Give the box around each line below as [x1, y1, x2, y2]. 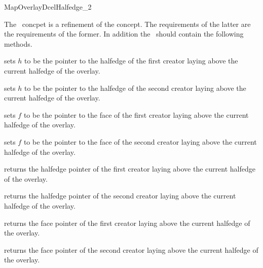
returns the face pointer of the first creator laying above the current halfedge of [4, 217, 250, 228]
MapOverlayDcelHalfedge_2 [4, 2, 92, 12]
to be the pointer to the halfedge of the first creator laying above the [24, 55, 238, 66]
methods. [4, 38, 32, 49]
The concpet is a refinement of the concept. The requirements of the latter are [4, 18, 251, 29]
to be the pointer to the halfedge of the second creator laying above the [24, 82, 246, 93]
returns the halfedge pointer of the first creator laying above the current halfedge [4, 163, 255, 174]
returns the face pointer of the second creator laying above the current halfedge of [4, 244, 258, 255]
